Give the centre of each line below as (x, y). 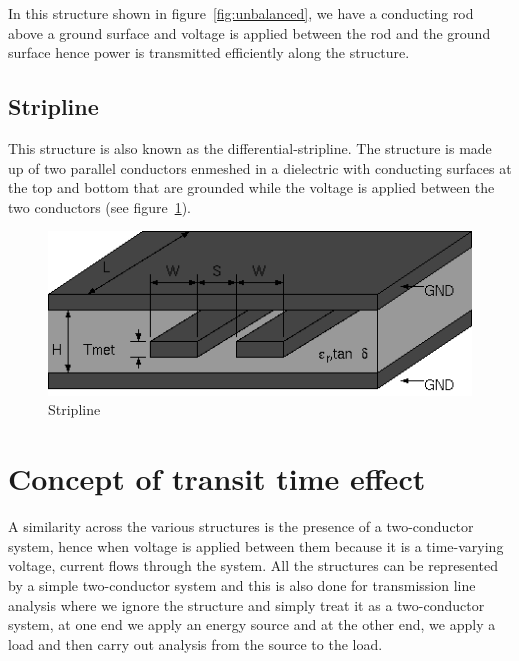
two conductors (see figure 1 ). (99, 206)
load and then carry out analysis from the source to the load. (195, 643)
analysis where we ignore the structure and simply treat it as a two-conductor (246, 604)
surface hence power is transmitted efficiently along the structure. (209, 52)
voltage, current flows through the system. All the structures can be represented (253, 565)
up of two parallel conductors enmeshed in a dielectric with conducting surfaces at (260, 167)
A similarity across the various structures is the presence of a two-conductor (241, 526)
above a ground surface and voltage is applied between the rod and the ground (249, 32)
